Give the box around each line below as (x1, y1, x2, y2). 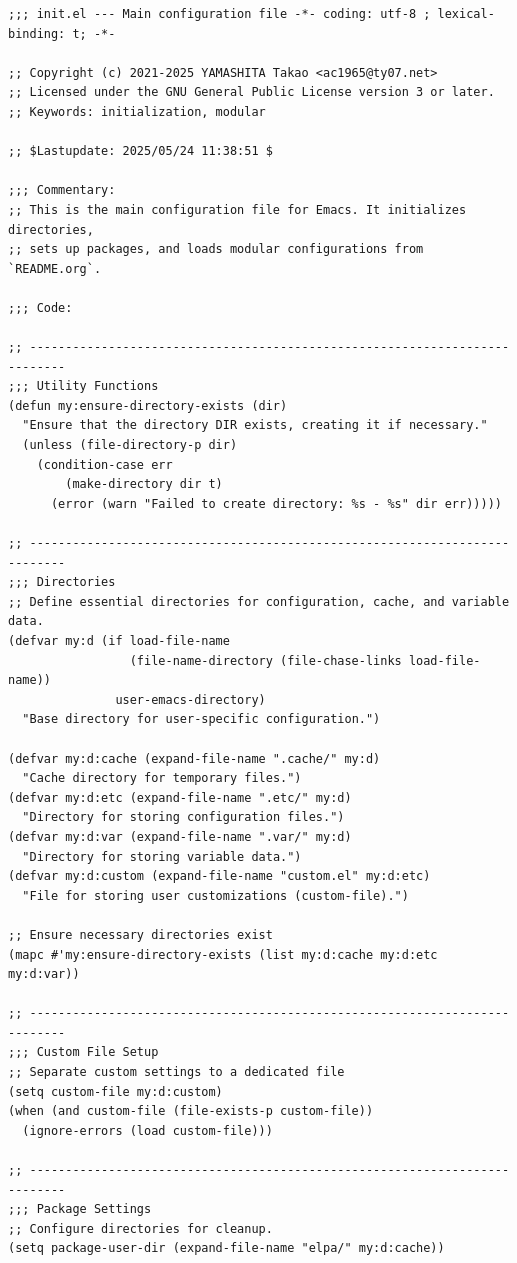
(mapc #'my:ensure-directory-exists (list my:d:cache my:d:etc (8, 947, 438, 962)
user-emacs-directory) (115, 692, 266, 707)
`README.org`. (8, 261, 102, 276)
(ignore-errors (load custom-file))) (22, 1123, 273, 1138)
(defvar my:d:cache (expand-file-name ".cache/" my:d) (8, 751, 381, 766)
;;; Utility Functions (8, 379, 159, 394)
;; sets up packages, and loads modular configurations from (8, 242, 424, 257)
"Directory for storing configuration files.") (22, 810, 345, 825)
